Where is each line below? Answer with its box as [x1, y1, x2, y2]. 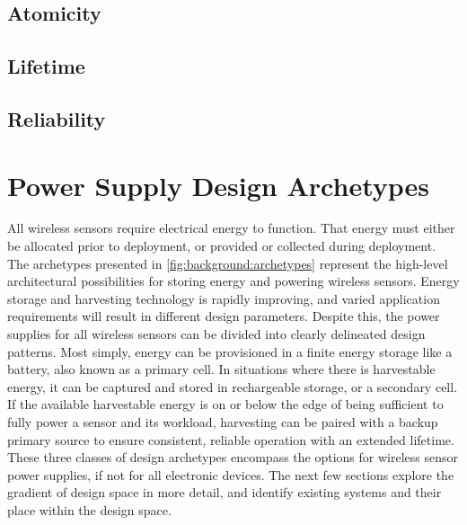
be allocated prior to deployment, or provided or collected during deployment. [7, 236, 436, 255]
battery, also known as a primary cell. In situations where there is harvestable [7, 360, 436, 378]
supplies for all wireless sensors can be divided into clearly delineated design [7, 325, 426, 343]
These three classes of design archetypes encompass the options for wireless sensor [7, 448, 458, 467]
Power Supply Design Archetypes [7, 166, 430, 203]
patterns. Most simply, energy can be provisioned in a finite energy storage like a [7, 342, 453, 360]
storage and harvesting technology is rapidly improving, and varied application [7, 289, 440, 307]
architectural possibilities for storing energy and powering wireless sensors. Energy [7, 271, 460, 290]
